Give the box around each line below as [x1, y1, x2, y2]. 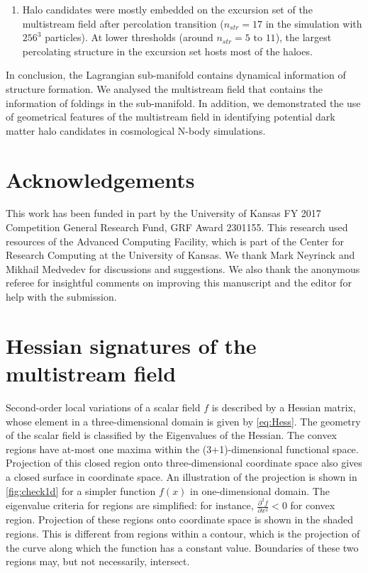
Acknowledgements [6, 165, 195, 194]
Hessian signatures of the [6, 330, 257, 360]
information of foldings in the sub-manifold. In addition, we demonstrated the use [6, 95, 361, 110]
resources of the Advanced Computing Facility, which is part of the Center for [6, 233, 345, 248]
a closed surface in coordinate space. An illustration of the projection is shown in [6, 469, 357, 484]
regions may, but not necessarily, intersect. [6, 554, 190, 569]
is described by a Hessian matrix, [211, 399, 356, 414]
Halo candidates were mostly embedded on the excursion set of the [22, 2, 313, 16]
